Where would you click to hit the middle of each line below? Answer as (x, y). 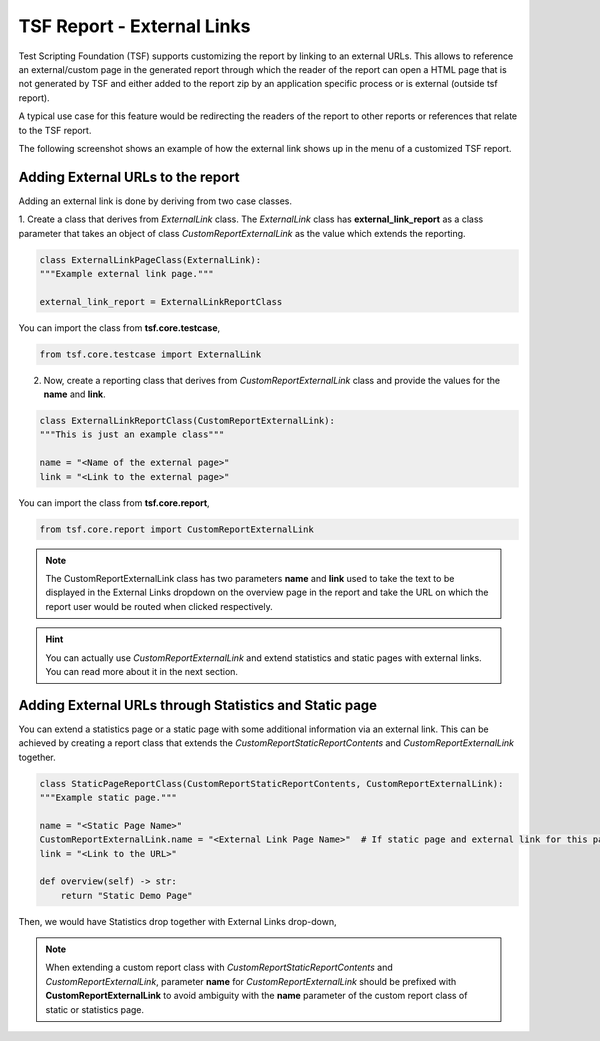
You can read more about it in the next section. (142, 671)
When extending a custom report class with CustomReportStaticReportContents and (219, 967)
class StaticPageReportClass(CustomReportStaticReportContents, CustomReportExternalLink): (271, 783)
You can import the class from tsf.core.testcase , (119, 327)
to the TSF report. (55, 130)
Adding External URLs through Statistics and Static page (198, 705)
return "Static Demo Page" (127, 895)
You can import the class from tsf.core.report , (114, 502)
